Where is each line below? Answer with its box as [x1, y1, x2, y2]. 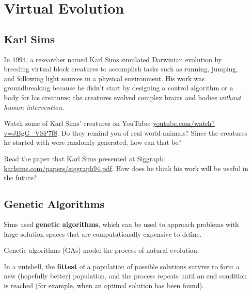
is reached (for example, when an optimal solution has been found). [4, 280, 204, 290]
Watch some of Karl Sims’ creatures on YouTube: [4, 118, 151, 128]
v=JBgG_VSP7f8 [4, 127, 57, 138]
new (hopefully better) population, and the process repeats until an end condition [4, 271, 247, 281]
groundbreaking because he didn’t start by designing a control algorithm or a [4, 83, 234, 93]
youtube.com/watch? [153, 118, 215, 128]
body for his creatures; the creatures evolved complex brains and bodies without [4, 92, 241, 102]
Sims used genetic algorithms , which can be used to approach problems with [4, 219, 239, 229]
